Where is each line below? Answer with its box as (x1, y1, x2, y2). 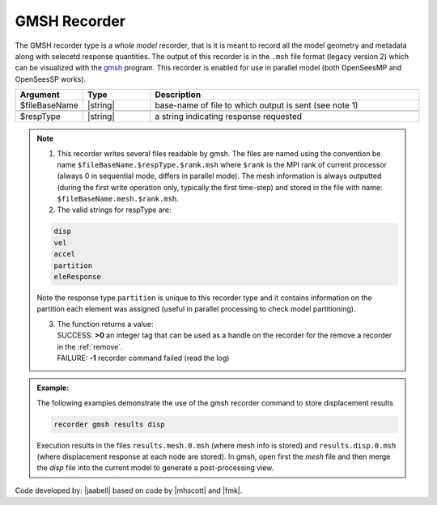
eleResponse (53, 272, 101, 281)
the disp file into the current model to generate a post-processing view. (36, 463, 274, 473)
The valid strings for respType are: (57, 205, 172, 214)
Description (155, 89, 202, 100)
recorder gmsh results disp (53, 419, 165, 429)
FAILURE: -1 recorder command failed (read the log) (57, 353, 230, 363)
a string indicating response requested (155, 111, 303, 122)
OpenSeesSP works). (15, 74, 87, 84)
